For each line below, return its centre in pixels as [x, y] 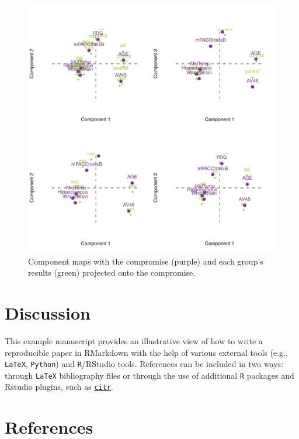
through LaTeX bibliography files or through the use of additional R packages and [149, 375]
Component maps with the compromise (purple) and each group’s [146, 261]
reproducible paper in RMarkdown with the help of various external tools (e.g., [146, 352]
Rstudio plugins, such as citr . [59, 387]
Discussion [48, 312]
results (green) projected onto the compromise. [112, 272]
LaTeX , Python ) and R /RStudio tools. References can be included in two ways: [144, 364]
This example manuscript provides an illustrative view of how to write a [134, 340]
